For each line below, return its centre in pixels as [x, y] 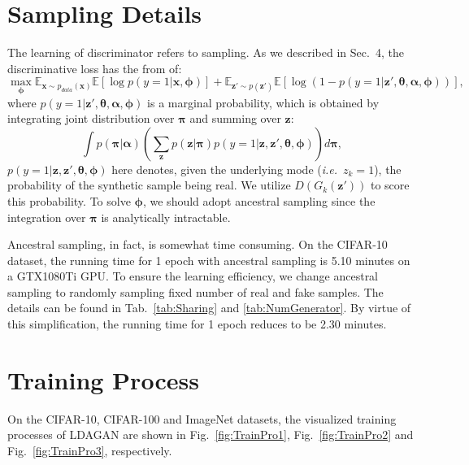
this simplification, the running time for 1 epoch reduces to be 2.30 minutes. [197, 324]
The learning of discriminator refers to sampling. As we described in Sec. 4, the [206, 52]
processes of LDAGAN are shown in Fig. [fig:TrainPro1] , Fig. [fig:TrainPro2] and [211, 435]
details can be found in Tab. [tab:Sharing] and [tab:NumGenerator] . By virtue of [209, 308]
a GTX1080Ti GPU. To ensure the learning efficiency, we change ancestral [193, 276]
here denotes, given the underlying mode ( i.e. [225, 169]
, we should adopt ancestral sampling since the [259, 200]
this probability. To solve [69, 200]
